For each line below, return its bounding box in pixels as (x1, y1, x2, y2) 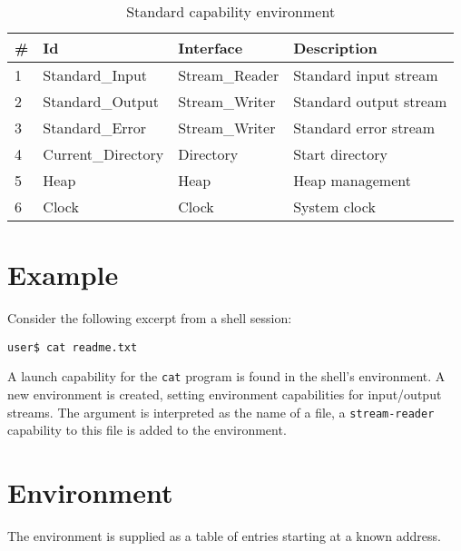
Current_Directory (43, 143, 164, 164)
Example (7, 256, 119, 293)
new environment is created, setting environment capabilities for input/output (7, 385, 442, 404)
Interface (178, 37, 243, 58)
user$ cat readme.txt (7, 340, 138, 354)
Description (293, 37, 378, 58)
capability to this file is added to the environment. (7, 420, 287, 439)
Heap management (293, 170, 411, 191)
